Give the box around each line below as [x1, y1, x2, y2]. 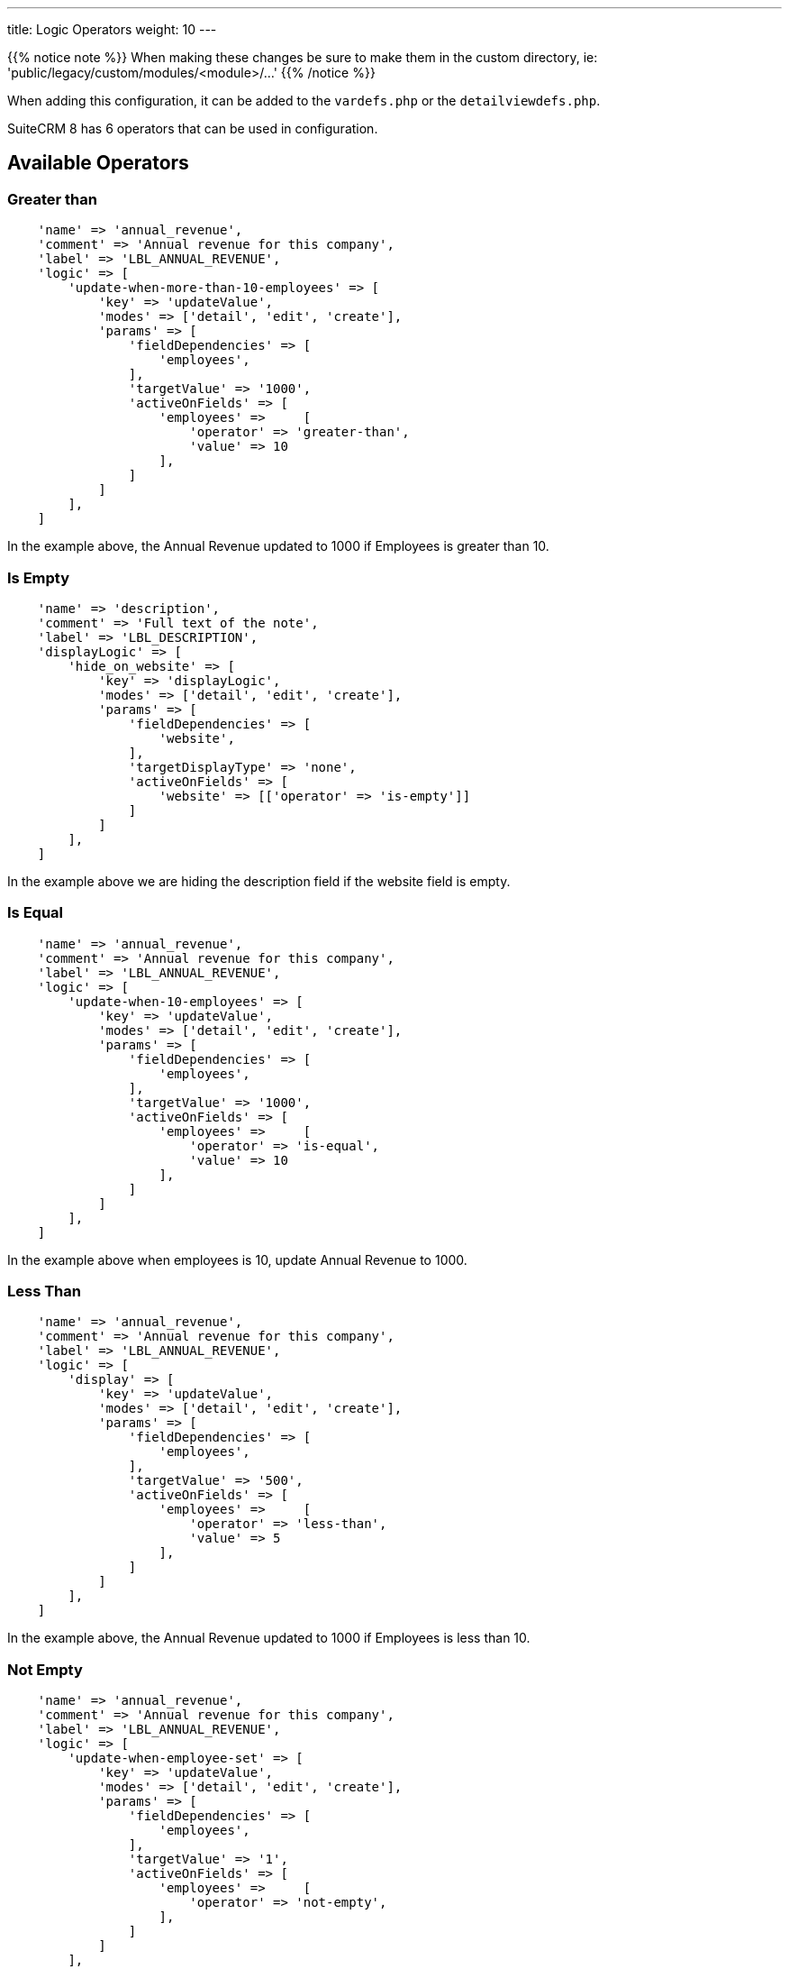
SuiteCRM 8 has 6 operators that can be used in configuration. [7, 121, 378, 136]
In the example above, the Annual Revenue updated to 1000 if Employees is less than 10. [7, 1630, 531, 1646]
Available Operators [7, 151, 189, 175]
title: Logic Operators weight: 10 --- [7, 22, 217, 37]
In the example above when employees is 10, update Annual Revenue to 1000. [7, 1251, 467, 1268]
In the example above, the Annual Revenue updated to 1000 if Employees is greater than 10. [7, 538, 549, 554]
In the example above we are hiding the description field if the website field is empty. [7, 873, 511, 889]
